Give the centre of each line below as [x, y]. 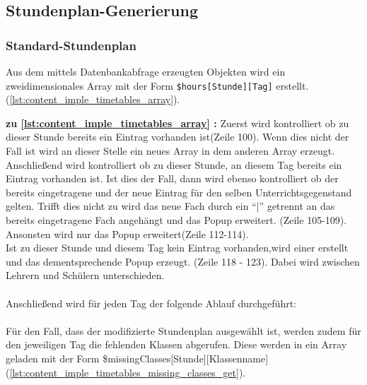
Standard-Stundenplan [71, 45]
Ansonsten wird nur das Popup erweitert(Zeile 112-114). [127, 233]
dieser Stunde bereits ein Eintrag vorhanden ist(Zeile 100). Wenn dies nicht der [177, 137]
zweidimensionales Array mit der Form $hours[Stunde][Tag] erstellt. [157, 85]
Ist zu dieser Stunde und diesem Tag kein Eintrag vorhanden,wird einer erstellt [177, 248]
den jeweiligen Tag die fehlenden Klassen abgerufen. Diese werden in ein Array [176, 344]
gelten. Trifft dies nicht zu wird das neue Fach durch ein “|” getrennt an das [170, 206]
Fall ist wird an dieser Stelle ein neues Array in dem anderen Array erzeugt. [170, 151]
